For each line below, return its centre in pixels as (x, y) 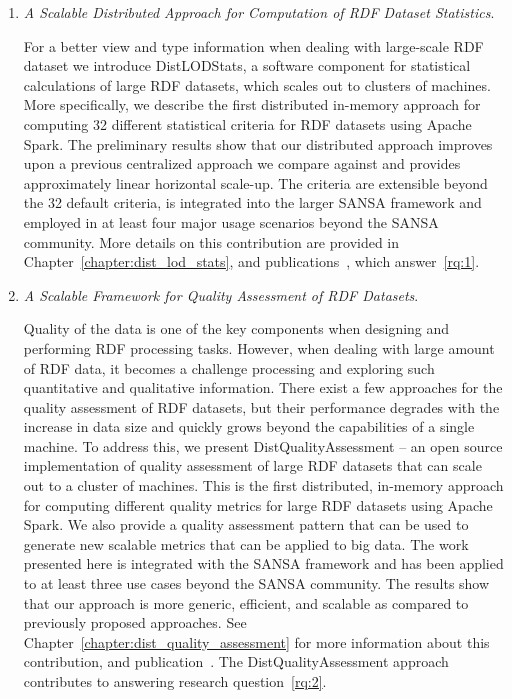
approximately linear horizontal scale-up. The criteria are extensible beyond (255, 182)
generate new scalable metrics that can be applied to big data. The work (246, 543)
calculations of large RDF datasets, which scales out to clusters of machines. (257, 84)
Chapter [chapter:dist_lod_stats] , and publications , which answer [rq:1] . (251, 261)
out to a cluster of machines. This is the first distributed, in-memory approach (263, 485)
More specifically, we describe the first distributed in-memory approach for (252, 104)
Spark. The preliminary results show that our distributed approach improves (258, 143)
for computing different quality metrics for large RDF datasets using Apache (258, 504)
